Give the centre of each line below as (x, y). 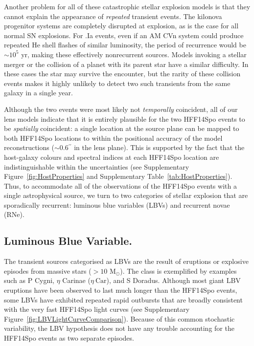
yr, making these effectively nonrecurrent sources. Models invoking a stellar (134, 54)
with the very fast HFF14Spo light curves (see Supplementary (97, 309)
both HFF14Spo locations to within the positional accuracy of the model (113, 138)
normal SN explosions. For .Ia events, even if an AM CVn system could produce (124, 35)
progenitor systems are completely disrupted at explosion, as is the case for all (121, 26)
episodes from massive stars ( (48, 270)
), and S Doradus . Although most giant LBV (173, 280)
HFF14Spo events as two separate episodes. (69, 338)
